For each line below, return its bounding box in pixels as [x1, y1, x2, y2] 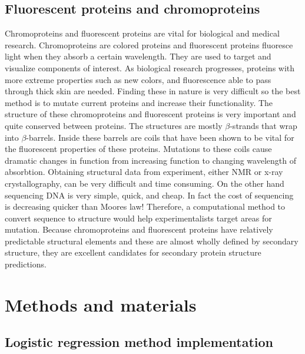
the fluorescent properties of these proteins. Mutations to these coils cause [5, 143, 272, 155]
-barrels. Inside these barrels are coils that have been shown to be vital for [26, 131, 294, 143]
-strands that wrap [230, 119, 297, 131]
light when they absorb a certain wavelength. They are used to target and [5, 50, 271, 62]
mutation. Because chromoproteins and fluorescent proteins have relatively [5, 223, 273, 236]
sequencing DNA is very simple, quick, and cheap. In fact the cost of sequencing [5, 188, 294, 201]
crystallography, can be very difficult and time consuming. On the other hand [5, 177, 284, 189]
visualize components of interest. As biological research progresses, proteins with [5, 61, 295, 74]
